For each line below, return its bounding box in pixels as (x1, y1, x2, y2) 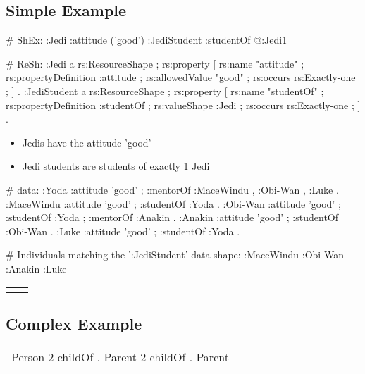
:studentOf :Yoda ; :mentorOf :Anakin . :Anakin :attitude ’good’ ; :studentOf (6, 210, 339, 225)
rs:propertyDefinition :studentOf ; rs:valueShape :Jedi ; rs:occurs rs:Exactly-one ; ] (6, 97, 361, 112)
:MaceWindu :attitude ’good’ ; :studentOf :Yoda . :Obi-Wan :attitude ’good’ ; (6, 196, 341, 211)
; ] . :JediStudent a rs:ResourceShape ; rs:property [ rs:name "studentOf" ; (6, 83, 324, 98)
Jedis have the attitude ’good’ (22, 135, 151, 149)
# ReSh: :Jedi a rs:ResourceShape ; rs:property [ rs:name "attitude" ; (6, 56, 304, 70)
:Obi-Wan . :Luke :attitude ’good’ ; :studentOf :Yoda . (6, 223, 240, 238)
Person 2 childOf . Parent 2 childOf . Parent (11, 348, 229, 365)
